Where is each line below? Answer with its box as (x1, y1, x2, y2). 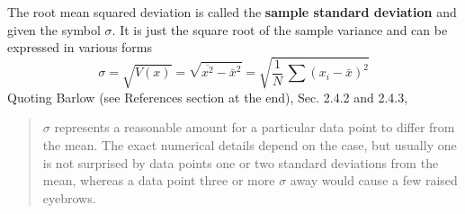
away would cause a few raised (290, 171, 458, 190)
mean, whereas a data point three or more (42, 171, 275, 190)
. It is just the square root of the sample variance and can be (112, 20, 448, 39)
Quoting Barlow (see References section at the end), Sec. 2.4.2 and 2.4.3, (7, 87, 408, 106)
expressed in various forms (7, 38, 153, 57)
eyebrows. (42, 188, 96, 207)
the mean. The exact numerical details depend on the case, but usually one (42, 135, 457, 154)
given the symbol (7, 20, 101, 39)
